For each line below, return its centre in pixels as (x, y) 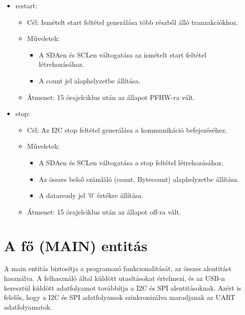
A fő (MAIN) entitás (76, 245)
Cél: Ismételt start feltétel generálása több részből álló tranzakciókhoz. (133, 22)
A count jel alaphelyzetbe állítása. (90, 80)
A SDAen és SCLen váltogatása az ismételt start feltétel (122, 54)
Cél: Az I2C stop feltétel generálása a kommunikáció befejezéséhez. (127, 129)
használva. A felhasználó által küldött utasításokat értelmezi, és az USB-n (114, 278)
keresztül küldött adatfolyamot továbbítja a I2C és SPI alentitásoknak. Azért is (123, 287)
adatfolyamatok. (28, 306)
